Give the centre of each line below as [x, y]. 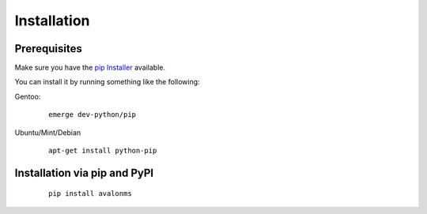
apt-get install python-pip [103, 151]
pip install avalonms [90, 194]
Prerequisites [48, 49]
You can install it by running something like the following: [108, 82]
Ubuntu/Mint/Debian [48, 132]
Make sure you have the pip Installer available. [90, 68]
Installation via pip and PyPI [84, 173]
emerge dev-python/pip [93, 115]
